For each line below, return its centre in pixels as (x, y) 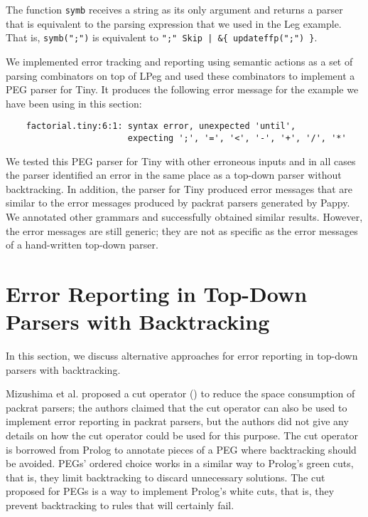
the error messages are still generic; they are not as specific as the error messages (182, 230)
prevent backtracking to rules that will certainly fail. (120, 505)
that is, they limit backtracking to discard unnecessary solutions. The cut (166, 477)
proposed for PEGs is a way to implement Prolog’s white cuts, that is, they (170, 491)
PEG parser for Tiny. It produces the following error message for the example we (182, 89)
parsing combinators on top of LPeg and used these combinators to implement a (180, 75)
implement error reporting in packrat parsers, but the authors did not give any (177, 421)
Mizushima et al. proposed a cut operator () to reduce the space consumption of (180, 393)
